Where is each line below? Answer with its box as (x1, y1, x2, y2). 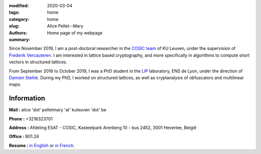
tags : (9, 10, 20, 15)
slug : (9, 23, 19, 29)
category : (9, 16, 29, 22)
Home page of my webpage (47, 30, 103, 36)
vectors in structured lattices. (9, 59, 68, 65)
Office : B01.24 (9, 134, 39, 139)
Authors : (9, 30, 28, 36)
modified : (9, 3, 29, 8)
